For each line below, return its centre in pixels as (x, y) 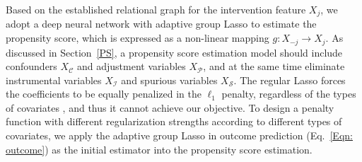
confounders (31, 66)
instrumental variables (54, 80)
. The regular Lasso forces (290, 80)
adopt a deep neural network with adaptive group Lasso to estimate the (161, 24)
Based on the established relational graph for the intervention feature (156, 9)
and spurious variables (169, 80)
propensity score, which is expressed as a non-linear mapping (138, 38)
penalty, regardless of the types (289, 94)
